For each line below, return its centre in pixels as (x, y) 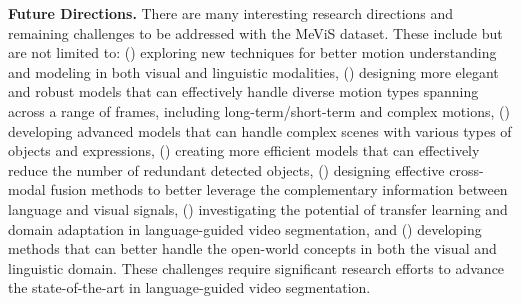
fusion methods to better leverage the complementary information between (279, 189)
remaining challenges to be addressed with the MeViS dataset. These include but (255, 32)
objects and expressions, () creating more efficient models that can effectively (244, 150)
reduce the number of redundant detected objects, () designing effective (226, 169)
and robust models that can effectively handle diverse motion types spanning (243, 91)
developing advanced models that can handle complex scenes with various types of (260, 130)
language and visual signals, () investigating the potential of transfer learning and (258, 208)
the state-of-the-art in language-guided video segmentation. (189, 287)
